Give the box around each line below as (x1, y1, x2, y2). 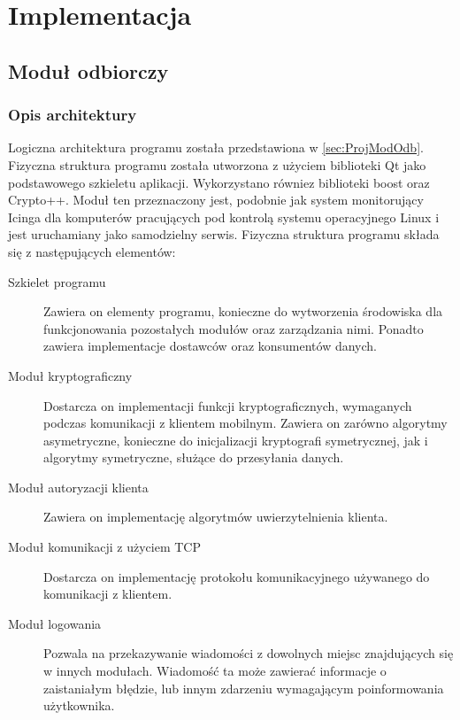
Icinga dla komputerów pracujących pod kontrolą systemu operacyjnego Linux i (8, 207, 440, 226)
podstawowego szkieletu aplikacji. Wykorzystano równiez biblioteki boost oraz (8, 173, 430, 191)
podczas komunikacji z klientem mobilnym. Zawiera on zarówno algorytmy (43, 414, 448, 432)
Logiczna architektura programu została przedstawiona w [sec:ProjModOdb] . (8, 138, 424, 157)
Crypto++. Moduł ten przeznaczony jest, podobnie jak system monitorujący (8, 190, 424, 209)
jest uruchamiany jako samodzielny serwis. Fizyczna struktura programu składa (8, 225, 440, 244)
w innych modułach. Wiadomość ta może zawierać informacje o (43, 662, 387, 680)
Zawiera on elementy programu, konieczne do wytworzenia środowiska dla (43, 302, 443, 321)
